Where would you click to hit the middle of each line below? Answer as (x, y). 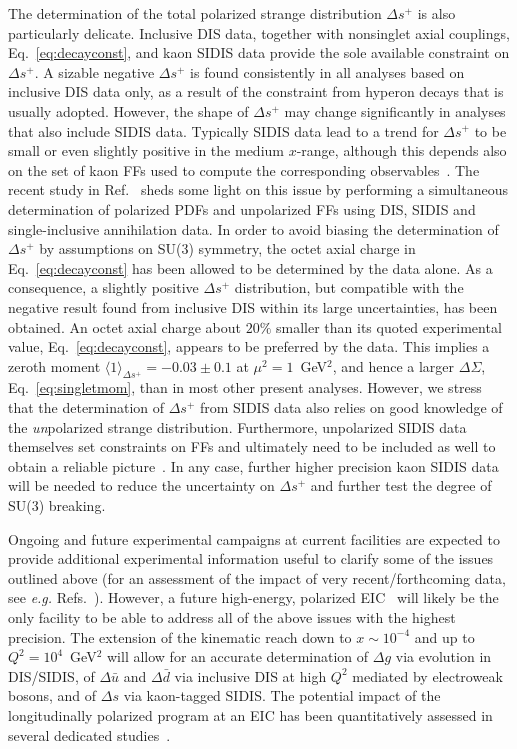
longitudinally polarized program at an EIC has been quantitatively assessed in (250, 714)
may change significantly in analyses (395, 110)
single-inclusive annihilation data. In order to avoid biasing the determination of (253, 228)
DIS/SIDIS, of (51, 675)
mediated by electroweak (427, 675)
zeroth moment (54, 365)
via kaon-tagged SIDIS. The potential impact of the (282, 695)
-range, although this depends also (401, 150)
